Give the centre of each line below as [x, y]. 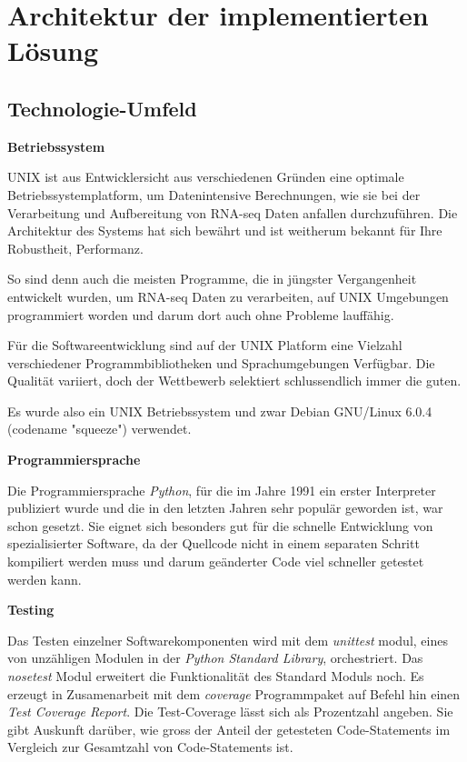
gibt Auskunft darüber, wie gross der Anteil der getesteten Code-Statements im [229, 729]
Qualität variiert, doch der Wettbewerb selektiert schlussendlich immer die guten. [234, 381]
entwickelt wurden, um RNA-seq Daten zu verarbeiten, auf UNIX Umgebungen [228, 296]
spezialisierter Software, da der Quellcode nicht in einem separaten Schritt [214, 543]
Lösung [53, 50]
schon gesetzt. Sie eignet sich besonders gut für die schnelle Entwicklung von [220, 525]
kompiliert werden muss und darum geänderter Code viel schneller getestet [216, 561]
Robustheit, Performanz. [75, 248]
